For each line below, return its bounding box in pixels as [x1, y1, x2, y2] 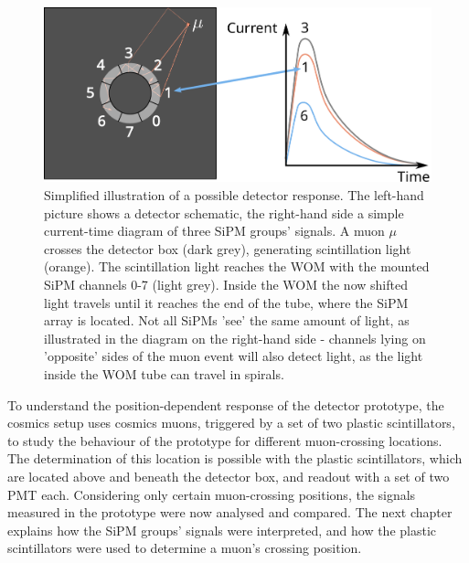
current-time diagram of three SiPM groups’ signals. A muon [44, 221, 385, 240]
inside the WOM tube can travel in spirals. [44, 365, 284, 383]
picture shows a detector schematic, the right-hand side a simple [44, 203, 404, 222]
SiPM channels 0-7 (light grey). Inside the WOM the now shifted [44, 275, 408, 294]
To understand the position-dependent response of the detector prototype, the [7, 395, 444, 414]
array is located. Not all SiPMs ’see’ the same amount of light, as [44, 311, 410, 330]
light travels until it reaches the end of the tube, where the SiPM [44, 292, 409, 312]
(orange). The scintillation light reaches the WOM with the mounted [44, 257, 430, 276]
